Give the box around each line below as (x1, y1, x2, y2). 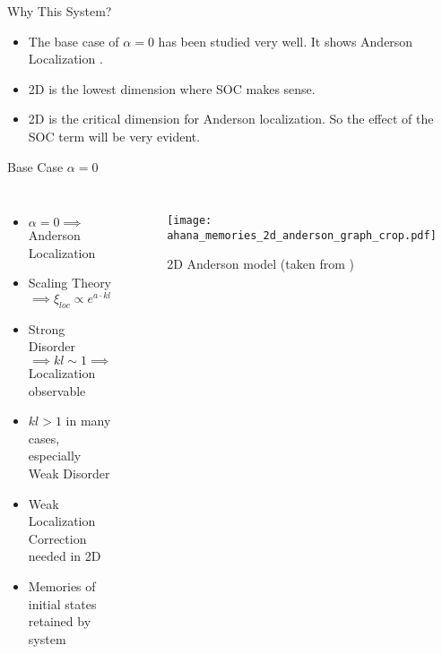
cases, (28, 428, 60, 447)
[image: (167, 214, 212, 228)
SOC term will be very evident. (28, 126, 201, 145)
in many (65, 411, 111, 430)
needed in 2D (28, 546, 101, 565)
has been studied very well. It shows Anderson (158, 31, 413, 50)
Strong (28, 319, 65, 338)
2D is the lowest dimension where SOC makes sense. (28, 79, 316, 98)
